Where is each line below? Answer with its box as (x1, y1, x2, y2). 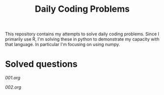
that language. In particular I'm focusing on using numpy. (5, 42, 120, 47)
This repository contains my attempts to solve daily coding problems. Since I (5, 31, 160, 37)
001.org (5, 75, 21, 81)
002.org (5, 84, 22, 90)
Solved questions (5, 59, 78, 70)
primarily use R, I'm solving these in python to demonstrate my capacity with (5, 36, 160, 42)
